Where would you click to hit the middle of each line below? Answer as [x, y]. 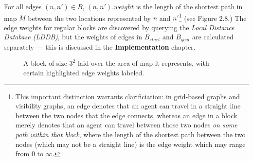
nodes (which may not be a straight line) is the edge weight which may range [130, 144]
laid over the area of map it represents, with [143, 63]
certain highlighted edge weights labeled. [84, 73]
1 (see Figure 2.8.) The [213, 17]
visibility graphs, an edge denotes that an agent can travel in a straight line [128, 106]
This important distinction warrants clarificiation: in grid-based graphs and [127, 96]
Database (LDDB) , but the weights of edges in [73, 37]
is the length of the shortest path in [189, 6]
